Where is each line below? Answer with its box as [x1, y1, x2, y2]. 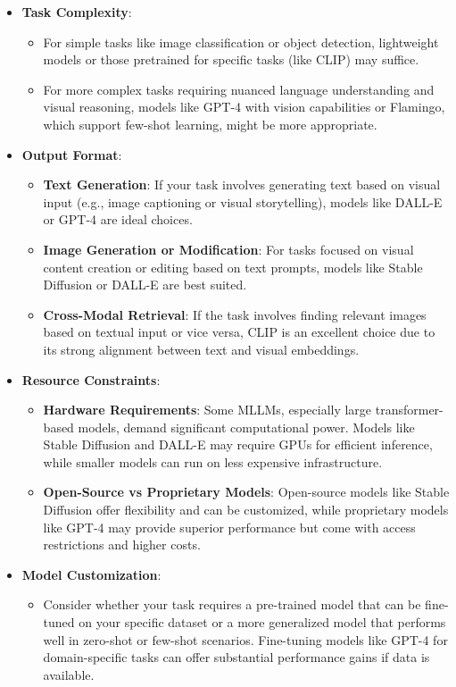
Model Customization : [21, 565, 162, 583]
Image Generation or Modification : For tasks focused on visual [43, 239, 414, 258]
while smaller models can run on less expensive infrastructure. [43, 452, 383, 471]
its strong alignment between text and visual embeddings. [43, 339, 360, 358]
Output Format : [21, 145, 122, 163]
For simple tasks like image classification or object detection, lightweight [43, 32, 439, 51]
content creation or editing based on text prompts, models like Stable [43, 257, 423, 276]
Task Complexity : [21, 3, 132, 21]
